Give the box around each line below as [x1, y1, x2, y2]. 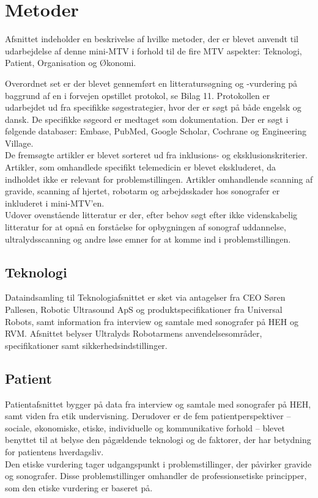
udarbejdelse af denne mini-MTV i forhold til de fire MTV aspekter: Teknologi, [5, 44, 302, 57]
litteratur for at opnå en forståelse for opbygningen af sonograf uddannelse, [5, 221, 286, 233]
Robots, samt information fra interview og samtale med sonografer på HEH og [5, 315, 298, 328]
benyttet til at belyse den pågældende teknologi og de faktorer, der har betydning [5, 433, 311, 446]
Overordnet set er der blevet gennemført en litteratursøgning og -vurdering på [5, 76, 298, 89]
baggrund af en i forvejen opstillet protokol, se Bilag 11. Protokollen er [5, 89, 270, 101]
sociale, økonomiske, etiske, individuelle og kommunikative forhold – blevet [5, 421, 285, 434]
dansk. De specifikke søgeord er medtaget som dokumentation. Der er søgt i [5, 112, 289, 125]
